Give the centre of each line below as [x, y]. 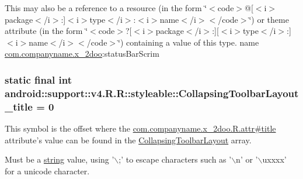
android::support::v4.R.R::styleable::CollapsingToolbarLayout [152, 93]
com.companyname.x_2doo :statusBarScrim [82, 54]
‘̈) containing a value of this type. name [189, 42]
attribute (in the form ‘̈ [46, 31]
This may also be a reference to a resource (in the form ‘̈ [106, 8]
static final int [39, 79]
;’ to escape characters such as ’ [175, 159]
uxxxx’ [274, 159]
